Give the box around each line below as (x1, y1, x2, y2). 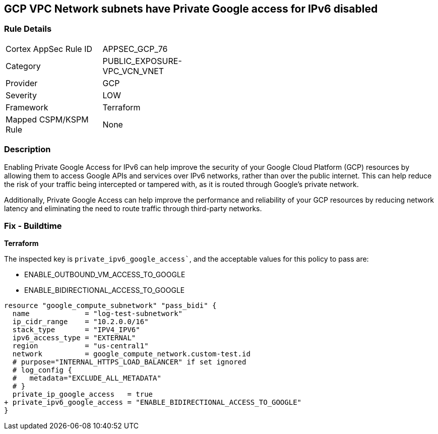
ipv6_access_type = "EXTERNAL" (12, 334, 136, 342)
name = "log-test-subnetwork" (12, 309, 183, 318)
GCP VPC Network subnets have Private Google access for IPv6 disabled (4, 3, 378, 15)
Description (4, 144, 51, 155)
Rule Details (4, 24, 52, 34)
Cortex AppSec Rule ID (6, 43, 93, 54)
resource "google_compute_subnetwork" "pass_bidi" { (4, 301, 217, 310)
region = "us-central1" (12, 342, 149, 350)
